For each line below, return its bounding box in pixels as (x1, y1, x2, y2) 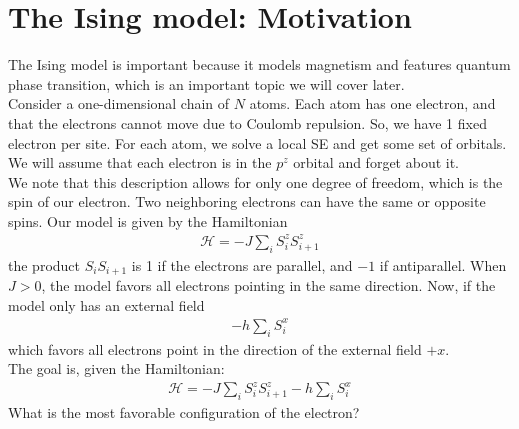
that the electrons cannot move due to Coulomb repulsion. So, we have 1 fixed (8, 112, 487, 133)
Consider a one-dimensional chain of (8, 93, 230, 114)
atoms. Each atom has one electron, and (249, 93, 496, 114)
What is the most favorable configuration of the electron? (8, 402, 360, 423)
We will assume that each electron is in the (8, 152, 272, 173)
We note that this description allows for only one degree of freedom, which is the (8, 171, 503, 192)
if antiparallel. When (379, 254, 507, 275)
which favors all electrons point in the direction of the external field (8, 338, 422, 359)
